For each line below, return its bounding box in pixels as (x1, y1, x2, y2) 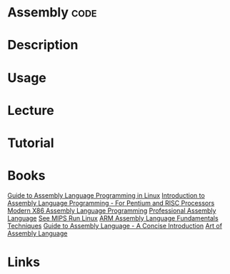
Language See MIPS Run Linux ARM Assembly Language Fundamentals (7, 213, 219, 222)
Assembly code (7, 4, 97, 21)
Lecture (7, 102, 55, 118)
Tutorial (7, 135, 55, 151)
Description (7, 37, 79, 54)
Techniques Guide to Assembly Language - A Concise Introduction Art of (7, 221, 223, 230)
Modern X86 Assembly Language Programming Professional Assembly (7, 206, 216, 215)
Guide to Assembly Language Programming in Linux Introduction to (7, 191, 205, 200)
